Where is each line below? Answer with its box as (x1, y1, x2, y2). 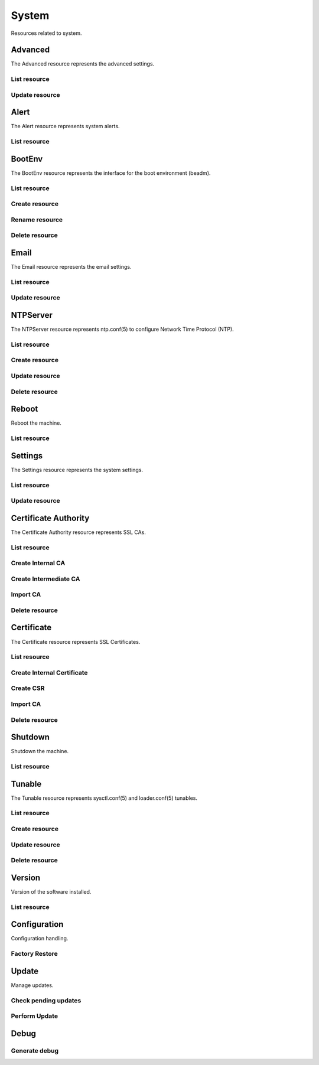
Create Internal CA (11, 559, 66, 567)
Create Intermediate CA (11, 575, 80, 583)
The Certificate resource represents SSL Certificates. (11, 638, 141, 645)
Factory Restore (11, 950, 58, 958)
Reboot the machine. (11, 419, 62, 426)
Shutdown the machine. (11, 748, 69, 755)
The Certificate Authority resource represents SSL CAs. (11, 529, 146, 536)
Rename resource (11, 216, 63, 224)
